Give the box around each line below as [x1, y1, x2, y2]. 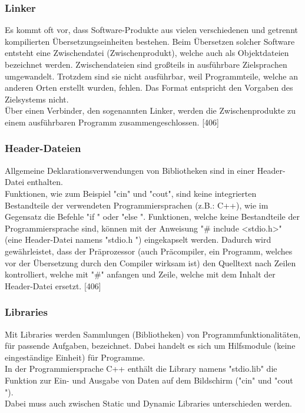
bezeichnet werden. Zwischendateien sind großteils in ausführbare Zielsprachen [5, 58, 287, 70]
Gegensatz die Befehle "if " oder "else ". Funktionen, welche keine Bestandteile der [5, 210, 300, 223]
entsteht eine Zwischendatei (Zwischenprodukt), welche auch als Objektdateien [5, 47, 289, 59]
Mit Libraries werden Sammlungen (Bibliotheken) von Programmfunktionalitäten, [5, 328, 301, 340]
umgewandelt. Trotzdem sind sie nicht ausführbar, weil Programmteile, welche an [5, 70, 298, 82]
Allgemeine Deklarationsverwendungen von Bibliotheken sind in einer [5, 164, 255, 176]
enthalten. [26, 176, 63, 188]
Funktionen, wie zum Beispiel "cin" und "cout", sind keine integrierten [5, 187, 257, 199]
